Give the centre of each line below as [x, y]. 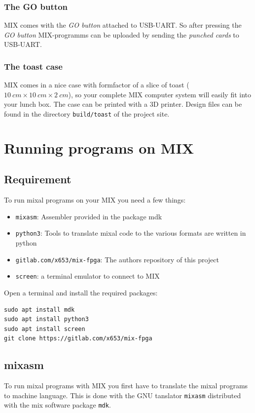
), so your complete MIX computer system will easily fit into [160, 94]
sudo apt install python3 [46, 319]
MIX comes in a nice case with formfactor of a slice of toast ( [97, 85]
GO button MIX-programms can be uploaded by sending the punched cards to [122, 34]
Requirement [38, 179]
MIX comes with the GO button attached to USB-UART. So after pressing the [123, 25]
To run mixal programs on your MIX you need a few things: [95, 200]
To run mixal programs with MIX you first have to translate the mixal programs [126, 386]
